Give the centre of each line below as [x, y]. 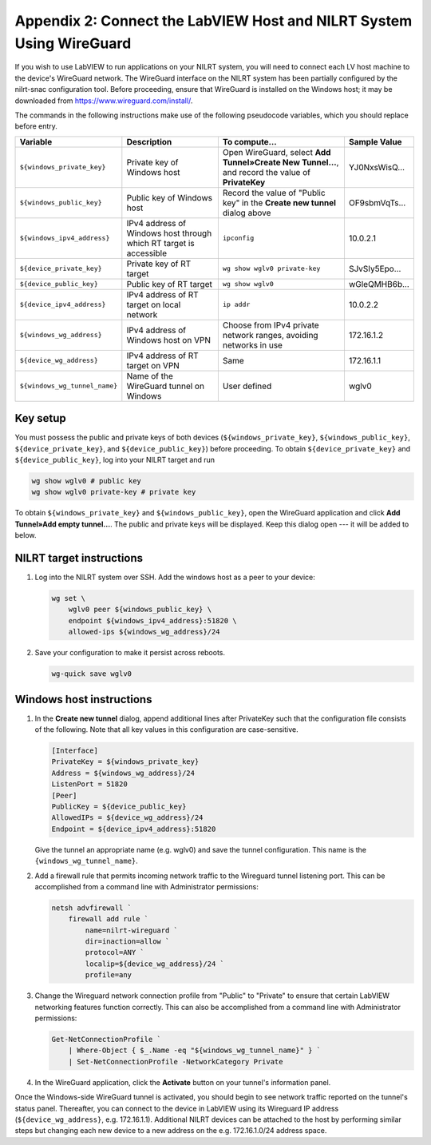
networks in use [253, 345]
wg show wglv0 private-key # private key [114, 492]
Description [149, 141]
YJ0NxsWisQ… [377, 167]
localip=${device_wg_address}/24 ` [155, 964]
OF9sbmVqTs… [377, 202]
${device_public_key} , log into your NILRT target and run [115, 459]
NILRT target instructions [79, 558]
